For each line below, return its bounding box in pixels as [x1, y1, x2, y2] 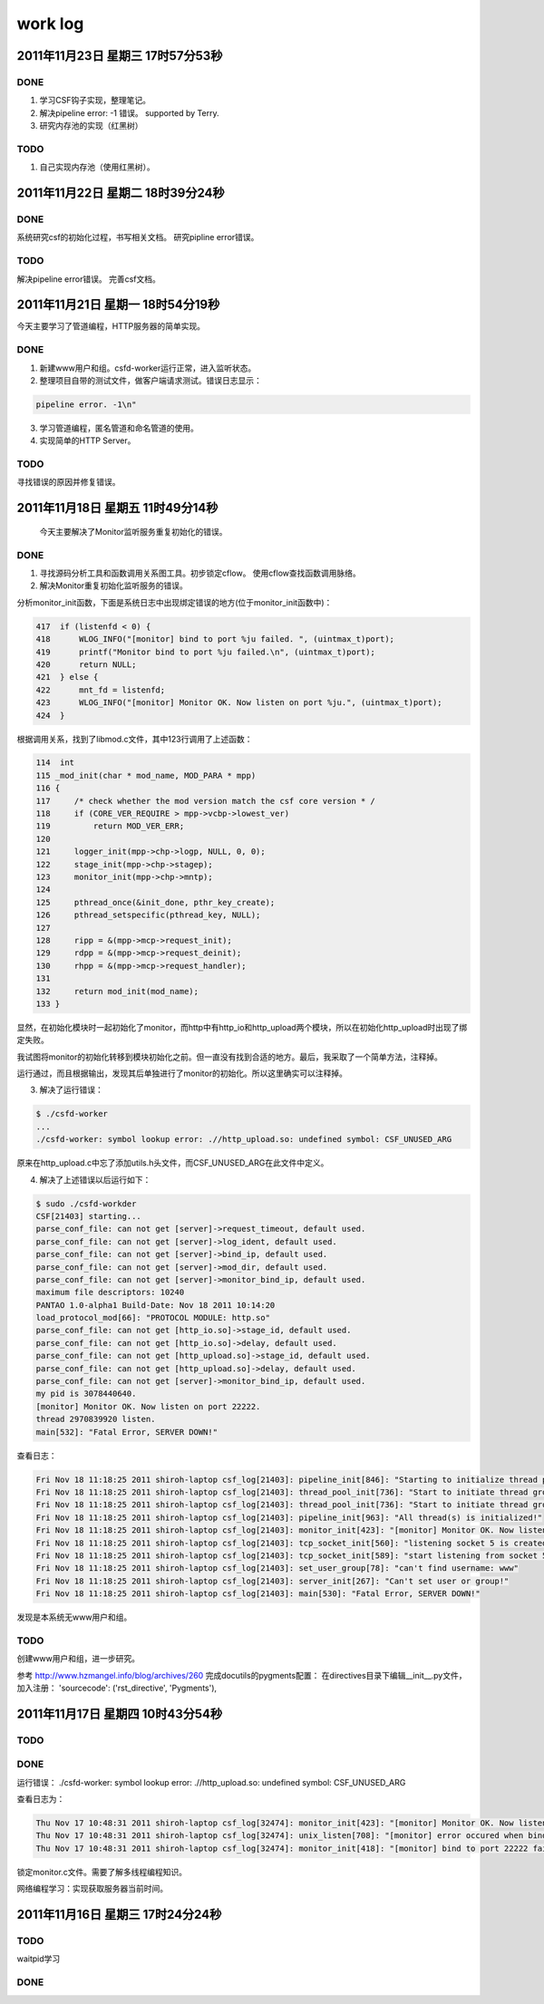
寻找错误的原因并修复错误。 [16, 477, 121, 488]
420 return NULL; [35, 659, 137, 670]
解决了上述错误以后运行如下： [39, 1174, 151, 1185]
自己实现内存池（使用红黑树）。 [39, 161, 155, 172]
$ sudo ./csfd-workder [35, 1198, 137, 1209]
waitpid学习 [16, 1953, 61, 1964]
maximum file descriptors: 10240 [35, 1287, 185, 1298]
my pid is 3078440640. [35, 1389, 137, 1399]
